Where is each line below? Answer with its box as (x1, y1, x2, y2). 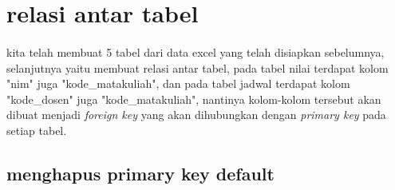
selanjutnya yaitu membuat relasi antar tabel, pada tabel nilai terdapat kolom (6, 59, 389, 76)
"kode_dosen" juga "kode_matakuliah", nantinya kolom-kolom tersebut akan (6, 90, 381, 107)
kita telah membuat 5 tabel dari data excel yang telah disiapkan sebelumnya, (6, 43, 385, 60)
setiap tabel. (6, 121, 67, 138)
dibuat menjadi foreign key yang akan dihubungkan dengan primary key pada (6, 106, 386, 123)
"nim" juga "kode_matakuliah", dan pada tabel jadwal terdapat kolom (6, 75, 350, 92)
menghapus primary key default (6, 160, 275, 185)
